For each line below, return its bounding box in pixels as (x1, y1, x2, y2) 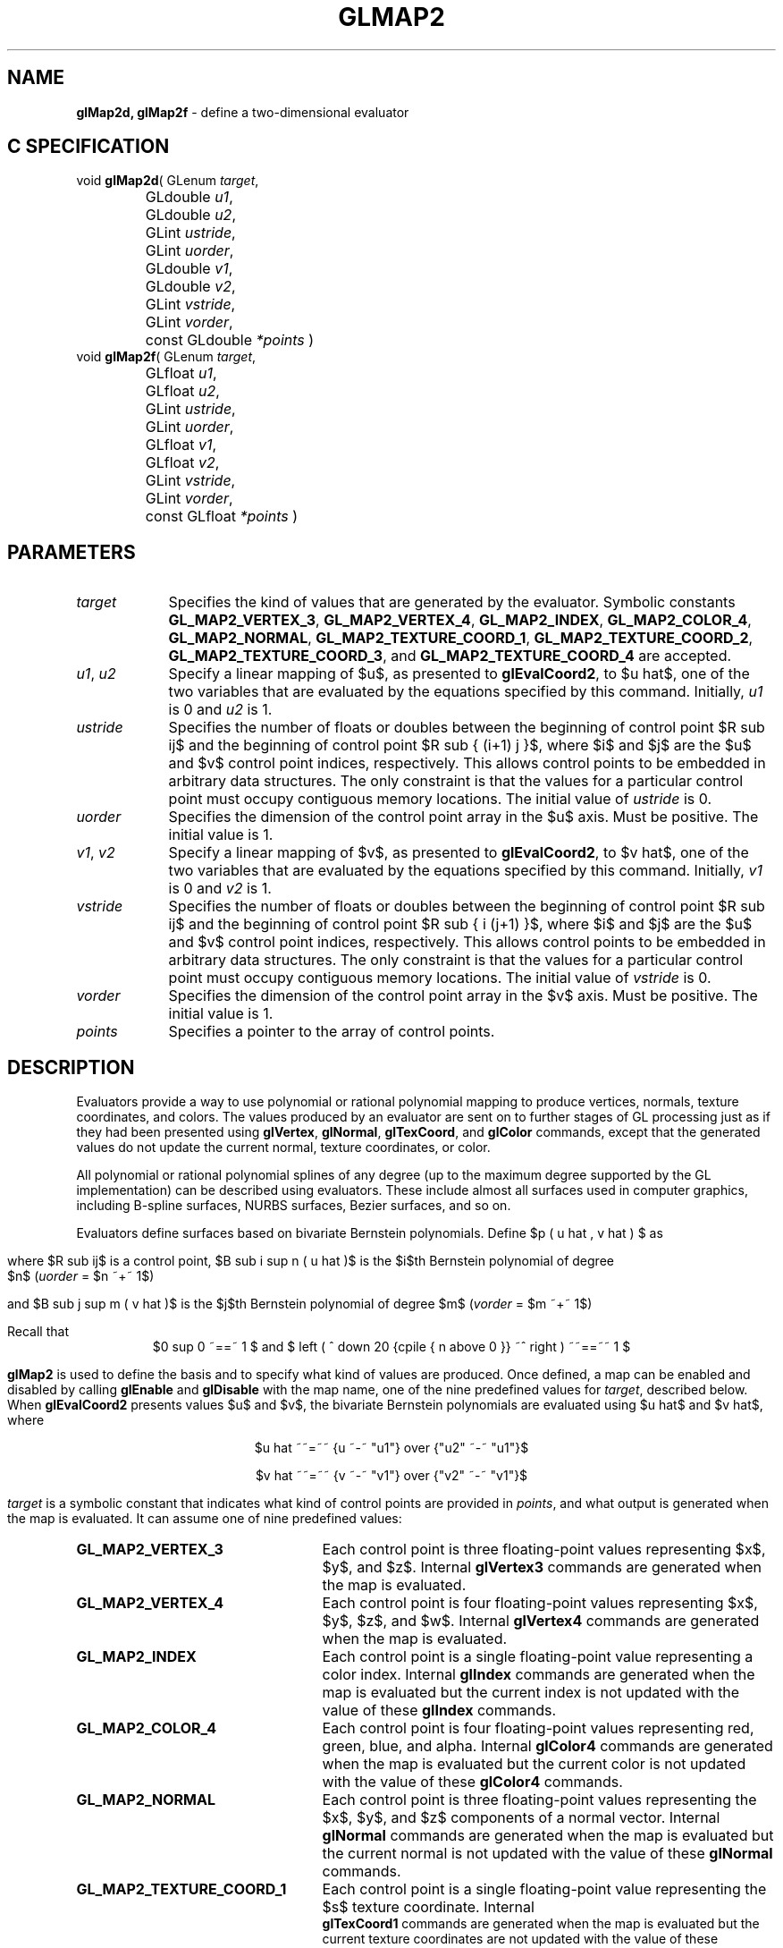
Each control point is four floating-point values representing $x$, (322, 1594, 758, 1613)
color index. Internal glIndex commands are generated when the (322, 1665, 755, 1684)
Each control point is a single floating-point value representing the (322, 1880, 767, 1899)
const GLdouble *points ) (145, 331, 315, 350)
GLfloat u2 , (145, 382, 220, 401)
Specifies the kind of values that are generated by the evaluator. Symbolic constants (168, 593, 736, 612)
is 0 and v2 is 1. (168, 879, 272, 898)
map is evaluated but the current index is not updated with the (322, 1683, 740, 1702)
